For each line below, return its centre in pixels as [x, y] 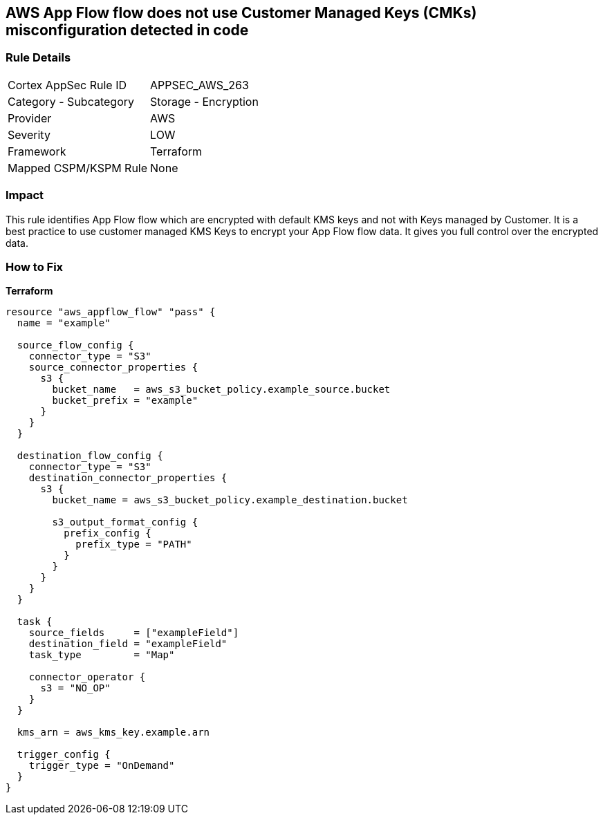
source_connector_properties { [113, 367]
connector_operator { [87, 677]
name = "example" [64, 323]
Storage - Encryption [204, 101]
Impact [25, 195]
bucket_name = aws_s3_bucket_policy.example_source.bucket [221, 390]
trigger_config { [64, 755]
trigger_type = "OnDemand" [102, 766]
